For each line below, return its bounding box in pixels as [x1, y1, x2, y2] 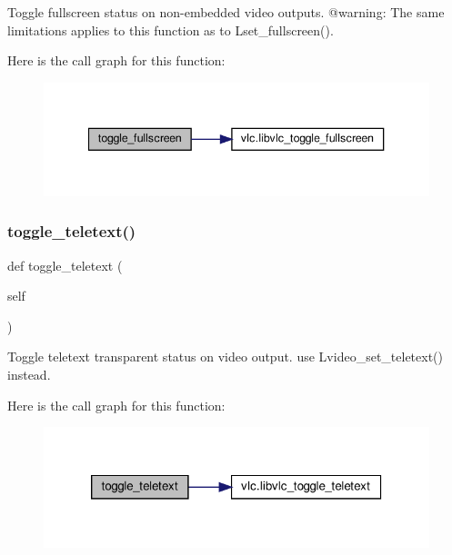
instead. [7, 364, 51, 383]
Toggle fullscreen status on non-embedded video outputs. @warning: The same [7, 3, 445, 21]
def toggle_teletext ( [7, 255, 123, 274]
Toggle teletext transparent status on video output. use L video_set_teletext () [7, 347, 443, 366]
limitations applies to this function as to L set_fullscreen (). [7, 20, 334, 39]
